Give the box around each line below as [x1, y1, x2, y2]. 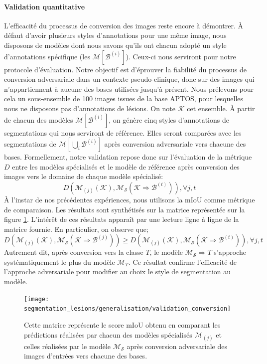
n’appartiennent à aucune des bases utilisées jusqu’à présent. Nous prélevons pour [4, 83, 254, 94]
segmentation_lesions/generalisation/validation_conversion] [24, 305, 231, 313]
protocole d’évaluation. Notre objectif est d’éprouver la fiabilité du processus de [4, 64, 247, 74]
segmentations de [4, 139, 56, 149]
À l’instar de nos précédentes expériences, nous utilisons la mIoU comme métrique [4, 194, 255, 204]
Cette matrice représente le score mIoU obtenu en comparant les [24, 319, 221, 330]
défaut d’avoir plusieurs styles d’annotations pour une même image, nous [4, 30, 227, 40]
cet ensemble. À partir [187, 103, 255, 113]
